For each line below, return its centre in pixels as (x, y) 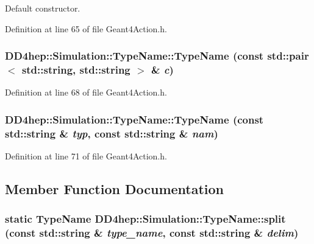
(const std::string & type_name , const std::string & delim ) (152, 233)
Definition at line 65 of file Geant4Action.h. (86, 28)
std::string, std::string (76, 70)
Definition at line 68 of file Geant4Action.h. (86, 92)
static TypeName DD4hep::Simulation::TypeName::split (145, 219)
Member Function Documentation (115, 189)
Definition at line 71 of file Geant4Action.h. (86, 156)
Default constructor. (43, 8)
